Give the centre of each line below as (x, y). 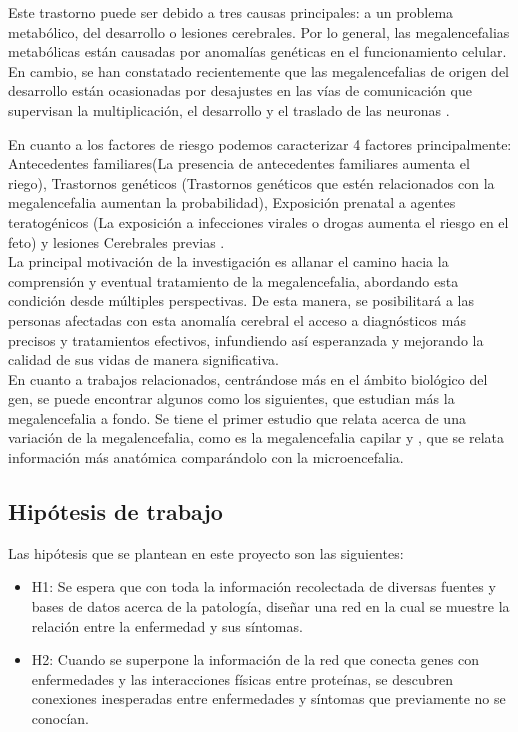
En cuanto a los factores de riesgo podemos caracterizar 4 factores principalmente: (260, 143)
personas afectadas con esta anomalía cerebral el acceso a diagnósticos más (237, 319)
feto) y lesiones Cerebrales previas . (116, 241)
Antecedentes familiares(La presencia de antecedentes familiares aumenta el (239, 163)
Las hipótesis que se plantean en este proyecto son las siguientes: (206, 552)
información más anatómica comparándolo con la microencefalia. (206, 457)
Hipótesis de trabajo (115, 511)
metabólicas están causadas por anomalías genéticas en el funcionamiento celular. (257, 51)
